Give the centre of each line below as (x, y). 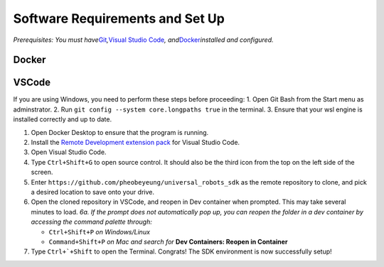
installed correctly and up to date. (63, 119)
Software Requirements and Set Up (119, 18)
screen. (42, 172)
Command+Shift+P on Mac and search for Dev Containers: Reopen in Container (168, 241)
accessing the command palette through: (91, 222)
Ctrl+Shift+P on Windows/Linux (100, 231)
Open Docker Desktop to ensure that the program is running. (120, 132)
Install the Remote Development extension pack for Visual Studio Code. (135, 143)
